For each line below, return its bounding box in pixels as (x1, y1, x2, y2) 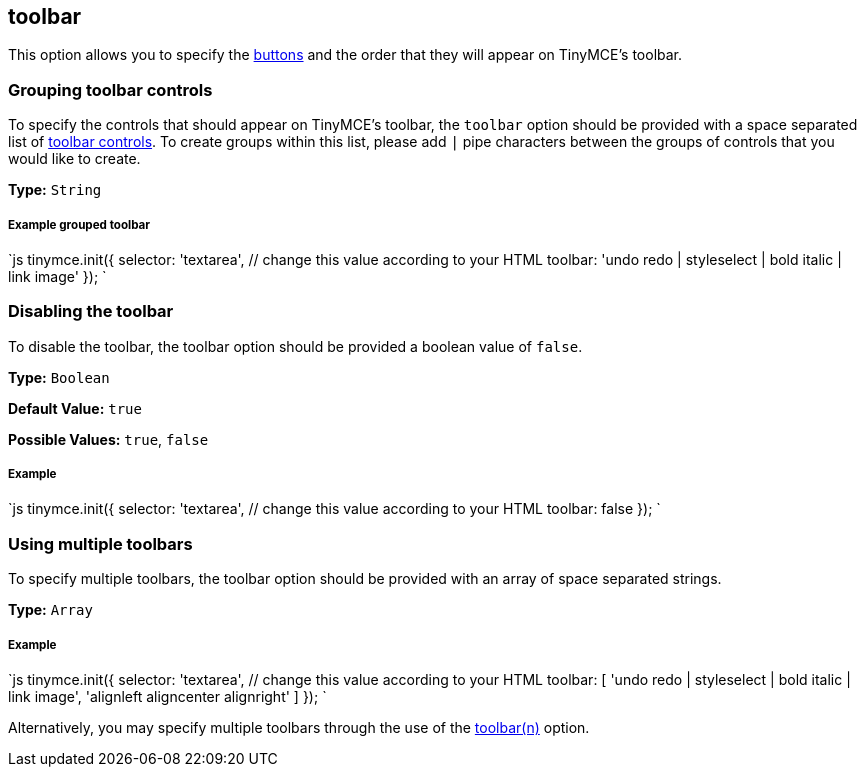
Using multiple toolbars (8, 533, 193, 554)
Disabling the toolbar (8, 301, 174, 322)
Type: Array (8, 601, 93, 619)
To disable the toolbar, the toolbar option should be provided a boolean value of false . (8, 337, 583, 355)
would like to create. (8, 150, 141, 168)
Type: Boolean (8, 368, 110, 386)
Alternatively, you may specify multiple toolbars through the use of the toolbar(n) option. (8, 719, 590, 737)
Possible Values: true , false (8, 430, 209, 448)
